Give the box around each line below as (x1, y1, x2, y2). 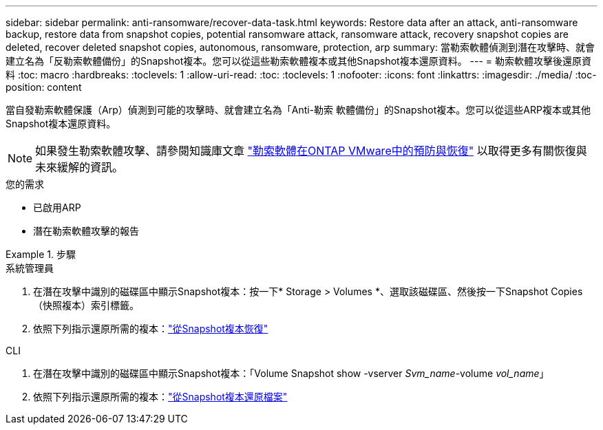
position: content (6, 81, 82, 93)
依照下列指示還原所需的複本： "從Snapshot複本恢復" (33, 323, 268, 334)
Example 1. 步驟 (6, 248, 76, 260)
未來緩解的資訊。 (35, 160, 124, 174)
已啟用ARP (33, 202, 81, 213)
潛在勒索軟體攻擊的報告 (33, 225, 139, 237)
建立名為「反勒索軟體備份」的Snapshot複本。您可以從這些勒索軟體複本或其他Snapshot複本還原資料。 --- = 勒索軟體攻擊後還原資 (6, 55, 592, 67)
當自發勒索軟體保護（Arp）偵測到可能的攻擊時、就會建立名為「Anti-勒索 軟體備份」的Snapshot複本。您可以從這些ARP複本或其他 (6, 104, 591, 116)
